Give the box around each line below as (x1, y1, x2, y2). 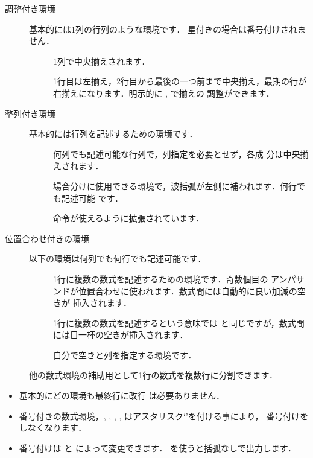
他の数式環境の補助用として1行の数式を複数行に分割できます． (29, 369, 278, 381)
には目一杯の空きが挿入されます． (53, 328, 188, 341)
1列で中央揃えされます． (53, 54, 150, 67)
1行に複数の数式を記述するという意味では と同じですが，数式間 (53, 316, 305, 329)
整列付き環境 (5, 107, 55, 119)
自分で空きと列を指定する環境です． (53, 348, 197, 361)
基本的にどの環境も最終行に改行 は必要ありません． (19, 389, 225, 402)
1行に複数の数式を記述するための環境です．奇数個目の (53, 272, 268, 285)
